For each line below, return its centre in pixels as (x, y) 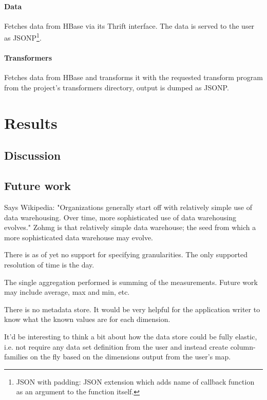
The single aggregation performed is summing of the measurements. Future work (131, 282)
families (16, 357)
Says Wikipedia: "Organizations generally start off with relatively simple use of (128, 207)
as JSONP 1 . (23, 37)
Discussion (33, 155)
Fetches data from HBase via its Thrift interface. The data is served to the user (129, 25)
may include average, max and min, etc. (67, 292)
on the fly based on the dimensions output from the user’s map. (131, 357)
